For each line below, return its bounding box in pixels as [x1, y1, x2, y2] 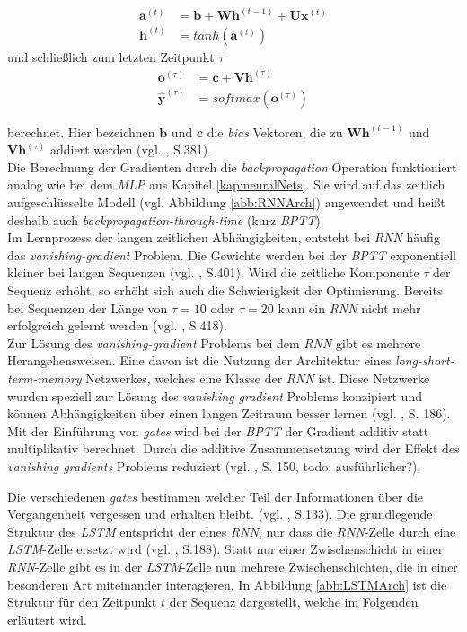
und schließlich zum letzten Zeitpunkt [7, 47, 215, 66]
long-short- [394, 351, 454, 370]
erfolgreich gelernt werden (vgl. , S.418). [7, 316, 227, 335]
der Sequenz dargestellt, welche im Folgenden [169, 592, 419, 611]
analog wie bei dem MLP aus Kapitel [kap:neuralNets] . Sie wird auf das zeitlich [7, 175, 445, 194]
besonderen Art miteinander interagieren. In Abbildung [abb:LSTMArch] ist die [7, 575, 447, 593]
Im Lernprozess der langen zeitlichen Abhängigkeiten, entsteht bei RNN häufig [7, 228, 440, 247]
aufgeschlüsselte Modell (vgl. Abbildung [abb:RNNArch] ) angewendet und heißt [7, 193, 445, 212]
